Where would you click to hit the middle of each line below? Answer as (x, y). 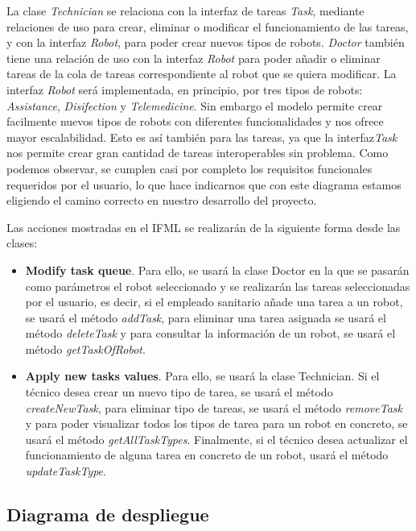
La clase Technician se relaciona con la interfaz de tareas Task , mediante (185, 10)
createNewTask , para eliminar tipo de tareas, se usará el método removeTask (214, 407)
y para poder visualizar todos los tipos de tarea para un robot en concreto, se (216, 423)
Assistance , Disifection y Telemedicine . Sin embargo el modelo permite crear (195, 105)
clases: (22, 243)
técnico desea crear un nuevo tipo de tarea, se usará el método (179, 392)
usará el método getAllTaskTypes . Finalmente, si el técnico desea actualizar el (216, 439)
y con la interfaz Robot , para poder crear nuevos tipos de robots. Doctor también (206, 42)
